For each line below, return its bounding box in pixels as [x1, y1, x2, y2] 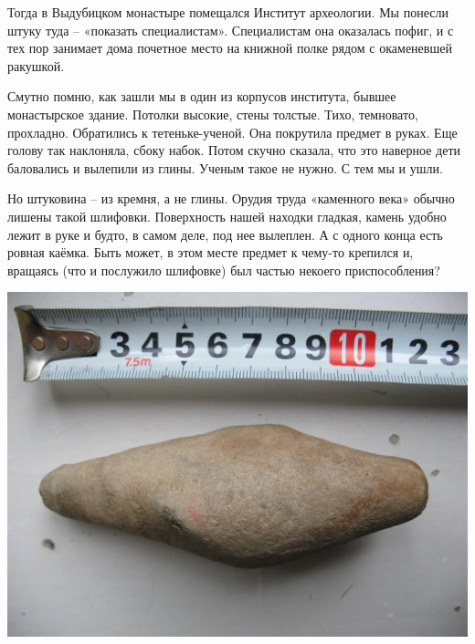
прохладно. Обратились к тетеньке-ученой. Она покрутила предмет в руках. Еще [7, 122, 458, 141]
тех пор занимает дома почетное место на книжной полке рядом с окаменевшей [7, 38, 452, 57]
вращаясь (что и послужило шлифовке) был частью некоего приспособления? [7, 260, 440, 279]
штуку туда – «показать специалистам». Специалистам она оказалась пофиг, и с [7, 20, 454, 39]
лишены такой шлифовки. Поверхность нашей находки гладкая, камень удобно [7, 206, 447, 225]
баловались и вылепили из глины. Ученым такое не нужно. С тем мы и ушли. [7, 158, 443, 177]
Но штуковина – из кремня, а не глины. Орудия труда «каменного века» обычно [7, 189, 455, 208]
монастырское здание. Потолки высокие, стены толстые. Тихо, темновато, [7, 104, 418, 123]
